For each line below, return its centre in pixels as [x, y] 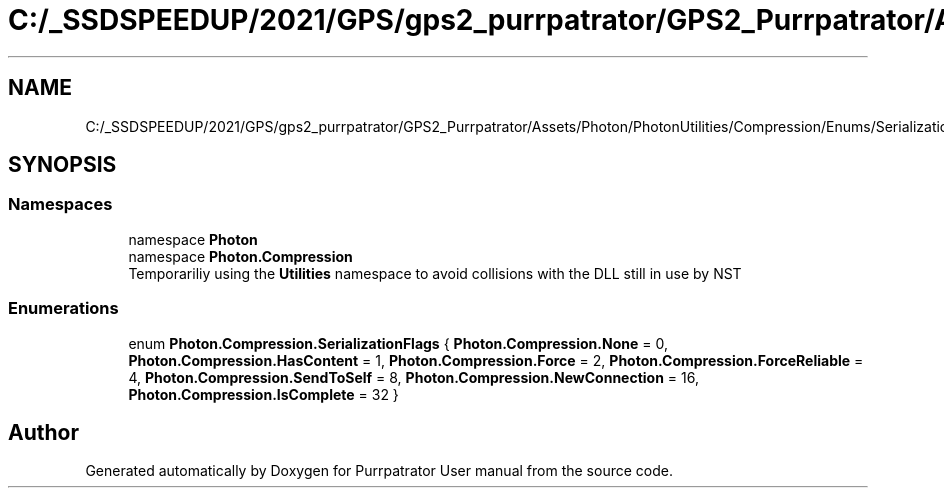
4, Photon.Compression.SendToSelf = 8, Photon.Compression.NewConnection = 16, [413, 377]
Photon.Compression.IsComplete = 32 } [263, 394]
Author [43, 432]
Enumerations [63, 308]
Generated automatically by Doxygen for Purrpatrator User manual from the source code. [379, 471]
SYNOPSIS [62, 165]
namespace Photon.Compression [240, 256]
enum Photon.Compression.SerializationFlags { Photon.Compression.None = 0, [398, 343]
